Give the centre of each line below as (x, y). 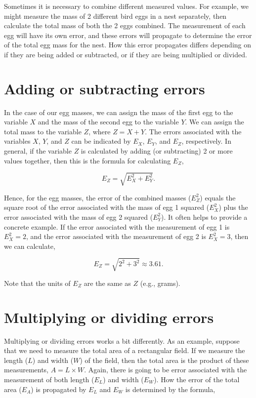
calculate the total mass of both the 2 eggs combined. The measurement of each (125, 25)
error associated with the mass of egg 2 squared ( (79, 217)
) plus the (233, 207)
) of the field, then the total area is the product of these (164, 360)
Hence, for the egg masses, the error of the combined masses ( (98, 197)
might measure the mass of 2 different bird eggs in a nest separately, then (115, 16)
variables (17, 141)
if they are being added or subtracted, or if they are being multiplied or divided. (126, 54)
